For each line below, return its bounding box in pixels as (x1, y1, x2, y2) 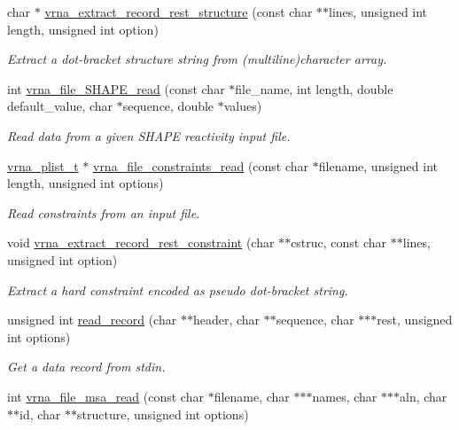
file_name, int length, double (235, 79, 393, 98)
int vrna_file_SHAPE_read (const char (7, 79, 225, 98)
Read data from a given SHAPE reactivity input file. (7, 126, 291, 145)
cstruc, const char (291, 233, 387, 252)
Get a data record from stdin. (7, 357, 166, 376)
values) (223, 97, 262, 115)
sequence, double (122, 97, 214, 115)
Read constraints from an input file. (7, 203, 200, 222)
